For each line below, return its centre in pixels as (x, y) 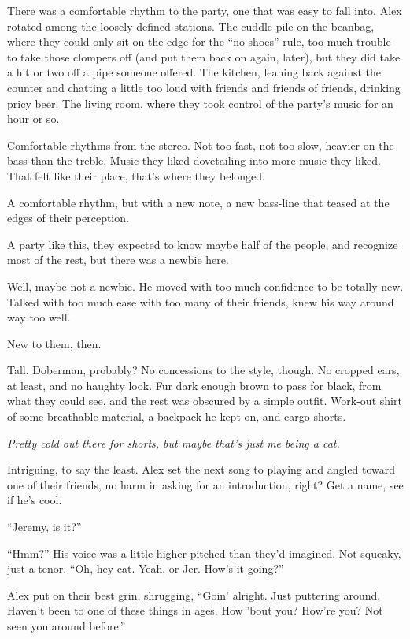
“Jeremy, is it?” (44, 527)
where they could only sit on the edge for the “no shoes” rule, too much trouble (199, 41)
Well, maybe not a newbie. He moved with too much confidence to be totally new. (205, 286)
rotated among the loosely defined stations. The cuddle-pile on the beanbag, (191, 26)
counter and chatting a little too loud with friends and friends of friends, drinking (204, 87)
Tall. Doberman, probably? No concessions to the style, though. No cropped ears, (203, 370)
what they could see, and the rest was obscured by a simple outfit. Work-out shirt (205, 401)
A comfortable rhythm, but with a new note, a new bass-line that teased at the (198, 202)
